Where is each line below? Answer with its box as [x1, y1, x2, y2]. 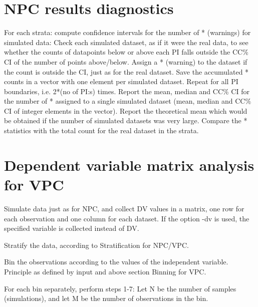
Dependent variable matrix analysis [4, 154, 254, 175]
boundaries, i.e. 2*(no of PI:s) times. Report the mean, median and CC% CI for [4, 86, 249, 96]
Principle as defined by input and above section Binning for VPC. [4, 266, 206, 276]
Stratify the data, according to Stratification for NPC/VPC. [4, 239, 189, 250]
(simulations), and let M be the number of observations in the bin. [4, 293, 208, 303]
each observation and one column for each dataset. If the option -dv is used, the [4, 213, 249, 223]
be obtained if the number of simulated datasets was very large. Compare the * [4, 115, 247, 126]
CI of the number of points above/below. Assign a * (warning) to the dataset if [4, 56, 247, 67]
